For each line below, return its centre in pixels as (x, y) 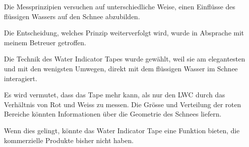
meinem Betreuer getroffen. (45, 42)
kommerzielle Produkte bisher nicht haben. (69, 140)
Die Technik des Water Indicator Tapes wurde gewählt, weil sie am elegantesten (125, 59)
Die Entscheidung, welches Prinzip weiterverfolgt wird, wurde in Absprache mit (124, 33)
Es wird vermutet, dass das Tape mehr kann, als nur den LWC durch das (115, 95)
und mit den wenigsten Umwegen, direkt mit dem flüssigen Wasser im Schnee (121, 68)
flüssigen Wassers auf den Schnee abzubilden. (72, 16)
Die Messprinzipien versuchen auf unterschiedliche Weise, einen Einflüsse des (120, 6)
